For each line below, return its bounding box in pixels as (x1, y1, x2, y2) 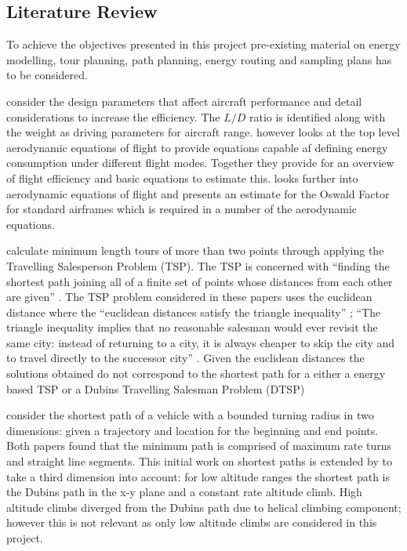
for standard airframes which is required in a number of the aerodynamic (6, 201, 358, 217)
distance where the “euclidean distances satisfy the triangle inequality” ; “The (6, 303, 381, 320)
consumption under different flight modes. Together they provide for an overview (6, 154, 394, 171)
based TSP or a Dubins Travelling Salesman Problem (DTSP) (6, 380, 305, 397)
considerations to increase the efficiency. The (6, 108, 220, 125)
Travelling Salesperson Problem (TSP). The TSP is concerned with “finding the (6, 257, 390, 274)
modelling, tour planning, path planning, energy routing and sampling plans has (6, 51, 392, 67)
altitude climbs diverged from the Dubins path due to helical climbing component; (6, 498, 402, 515)
